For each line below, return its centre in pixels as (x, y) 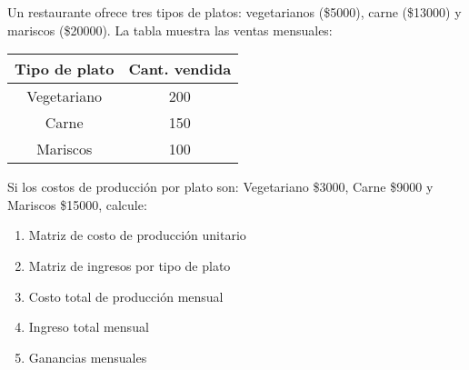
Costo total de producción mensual (126, 296)
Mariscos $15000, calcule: (77, 204)
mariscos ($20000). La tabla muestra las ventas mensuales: (170, 30)
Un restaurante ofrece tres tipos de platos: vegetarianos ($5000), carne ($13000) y (234, 12)
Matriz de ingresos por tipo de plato (130, 265)
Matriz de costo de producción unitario (137, 235)
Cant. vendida (180, 69)
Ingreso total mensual (89, 327)
